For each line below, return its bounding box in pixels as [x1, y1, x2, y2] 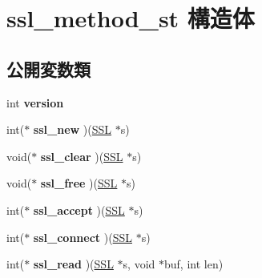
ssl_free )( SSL [40, 175, 118, 191]
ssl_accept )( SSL [33, 201, 125, 218]
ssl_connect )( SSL [33, 228, 132, 245]
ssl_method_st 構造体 [6, 2, 255, 34]
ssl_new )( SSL [33, 121, 112, 138]
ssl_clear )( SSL [40, 147, 123, 164]
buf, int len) [163, 256, 224, 272]
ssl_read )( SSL [33, 256, 114, 272]
